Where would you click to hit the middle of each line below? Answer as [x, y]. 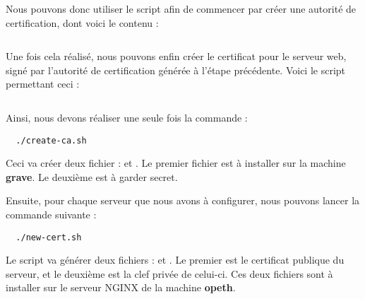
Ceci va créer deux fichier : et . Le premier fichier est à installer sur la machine [176, 163]
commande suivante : [51, 214]
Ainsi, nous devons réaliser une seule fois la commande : [127, 117]
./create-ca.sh [51, 140]
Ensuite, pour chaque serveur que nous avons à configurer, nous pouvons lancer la [183, 200]
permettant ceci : [43, 84]
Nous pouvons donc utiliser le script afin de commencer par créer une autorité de [181, 8]
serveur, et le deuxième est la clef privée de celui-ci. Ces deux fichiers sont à [169, 273]
